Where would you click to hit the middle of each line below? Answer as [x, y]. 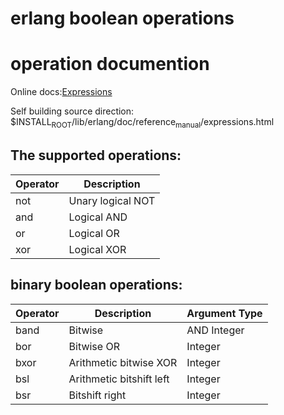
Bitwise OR [94, 346]
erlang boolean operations [122, 18]
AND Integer [215, 330]
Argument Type [224, 313]
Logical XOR [97, 249]
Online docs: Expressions [61, 92]
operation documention [110, 64]
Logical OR [94, 233]
